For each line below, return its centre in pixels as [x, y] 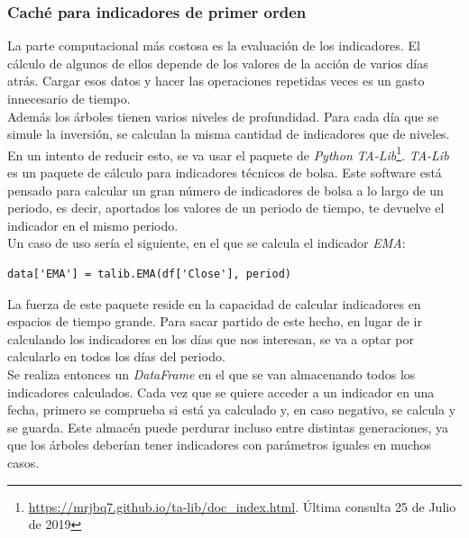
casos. [23, 462]
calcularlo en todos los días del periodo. [116, 356]
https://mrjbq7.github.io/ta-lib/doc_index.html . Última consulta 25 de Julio [242, 506]
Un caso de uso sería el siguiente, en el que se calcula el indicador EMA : [207, 243]
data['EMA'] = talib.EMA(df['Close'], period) [149, 274]
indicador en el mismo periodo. [93, 225]
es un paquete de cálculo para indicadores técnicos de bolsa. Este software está [225, 173]
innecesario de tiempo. [69, 98]
